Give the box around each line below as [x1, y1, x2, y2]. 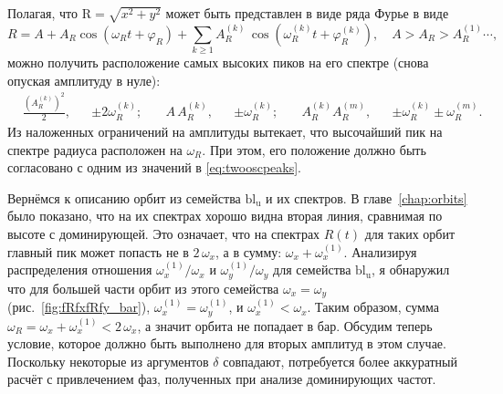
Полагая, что [7, 4, 79, 22]
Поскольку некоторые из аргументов [7, 351, 209, 370]
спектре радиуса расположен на [7, 140, 183, 159]
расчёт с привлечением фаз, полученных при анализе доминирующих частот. [7, 369, 436, 389]
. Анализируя [343, 242, 417, 261]
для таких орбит [364, 223, 456, 243]
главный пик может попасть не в [7, 242, 189, 261]
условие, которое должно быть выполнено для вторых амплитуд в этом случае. [7, 334, 446, 353]
